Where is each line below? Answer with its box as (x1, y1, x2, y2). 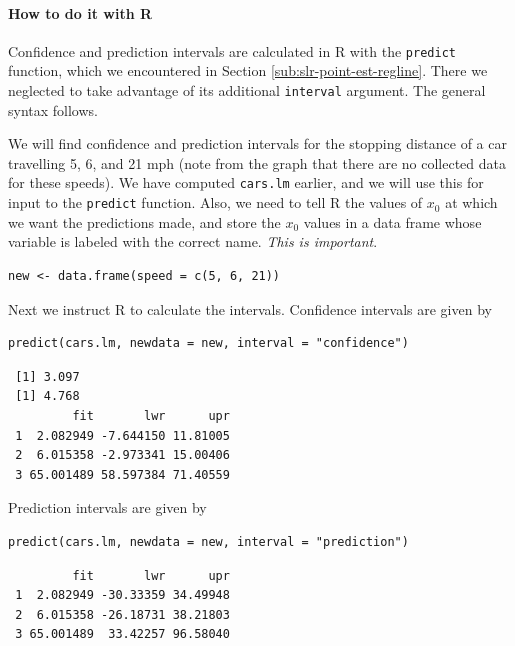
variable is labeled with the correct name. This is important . (8, 231, 378, 252)
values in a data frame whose (303, 211, 482, 232)
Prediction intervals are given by (8, 497, 207, 518)
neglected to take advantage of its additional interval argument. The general (8, 80, 486, 101)
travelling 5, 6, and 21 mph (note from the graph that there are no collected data (8, 152, 506, 173)
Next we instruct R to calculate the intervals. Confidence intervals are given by (8, 298, 492, 319)
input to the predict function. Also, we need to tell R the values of (8, 192, 423, 213)
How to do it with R (8, 2, 153, 23)
